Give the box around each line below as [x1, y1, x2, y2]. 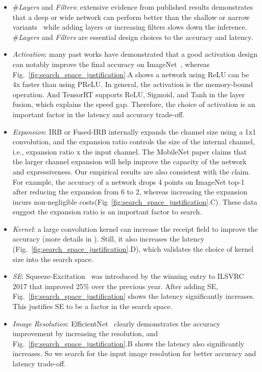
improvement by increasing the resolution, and [12, 328, 158, 339]
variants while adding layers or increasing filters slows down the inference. [12, 21, 247, 32]
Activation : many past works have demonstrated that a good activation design [12, 49, 257, 59]
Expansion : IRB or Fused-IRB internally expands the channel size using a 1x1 [12, 126, 256, 137]
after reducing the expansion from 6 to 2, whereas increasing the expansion [12, 186, 248, 197]
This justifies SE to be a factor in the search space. [12, 301, 173, 312]
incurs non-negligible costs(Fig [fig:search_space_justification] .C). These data [12, 196, 257, 207]
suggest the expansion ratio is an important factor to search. [12, 206, 202, 217]
